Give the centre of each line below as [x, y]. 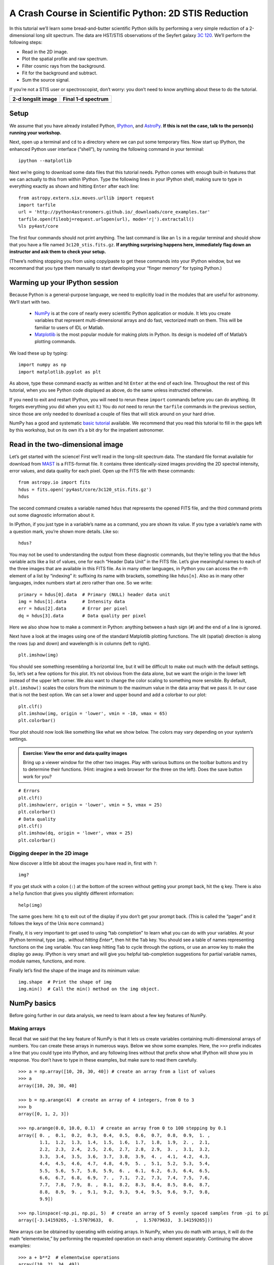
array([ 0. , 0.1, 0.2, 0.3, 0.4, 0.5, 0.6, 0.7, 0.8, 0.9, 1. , [114, 1135]
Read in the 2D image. [45, 52]
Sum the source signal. [46, 80]
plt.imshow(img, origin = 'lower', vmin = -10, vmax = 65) [93, 713]
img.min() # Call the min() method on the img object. [89, 989]
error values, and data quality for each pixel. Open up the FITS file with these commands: [102, 471]
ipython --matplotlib [45, 161]
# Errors [29, 791]
